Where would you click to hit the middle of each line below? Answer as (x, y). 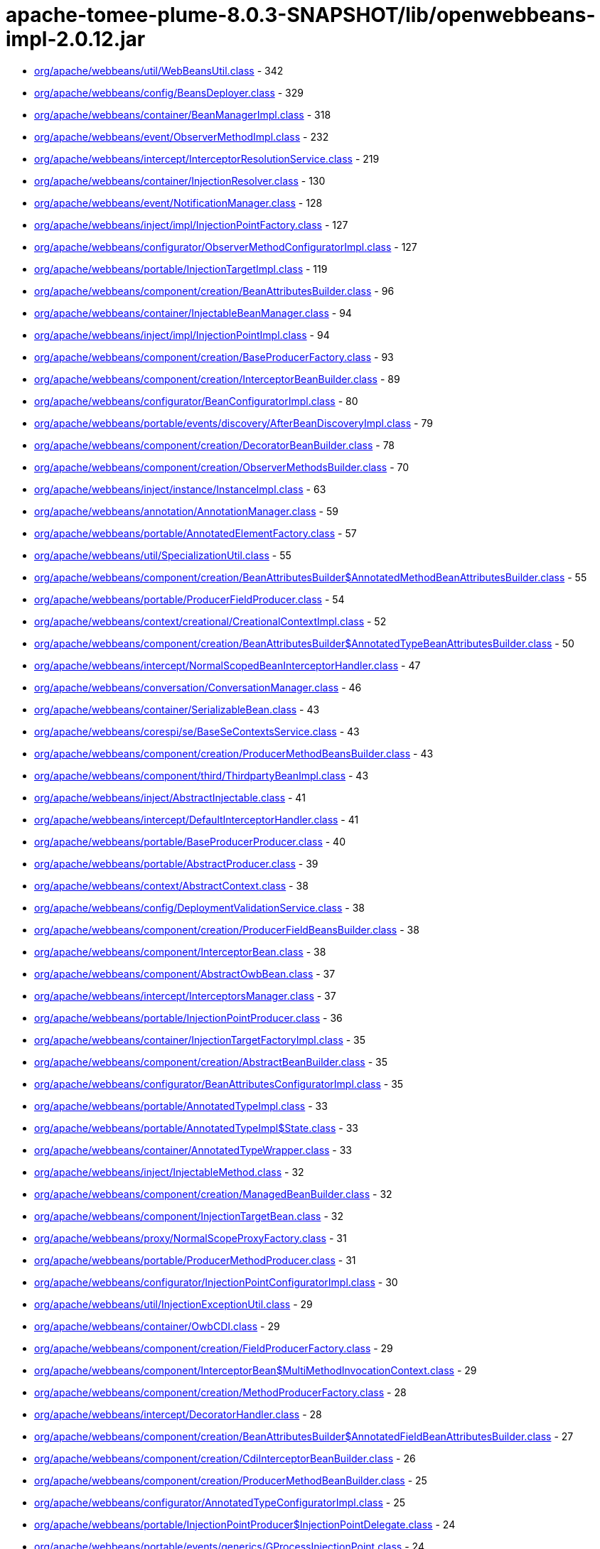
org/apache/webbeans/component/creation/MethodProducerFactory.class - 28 (220, 1392)
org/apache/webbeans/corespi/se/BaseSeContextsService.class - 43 (197, 731)
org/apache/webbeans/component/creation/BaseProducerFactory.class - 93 (214, 357)
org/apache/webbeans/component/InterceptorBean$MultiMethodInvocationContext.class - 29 (256, 1370)
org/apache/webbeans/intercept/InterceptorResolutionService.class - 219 (207, 158)
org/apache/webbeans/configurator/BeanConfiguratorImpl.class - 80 (196, 401)
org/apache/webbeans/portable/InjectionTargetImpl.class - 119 (181, 269)
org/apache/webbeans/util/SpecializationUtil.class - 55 (163, 555)
